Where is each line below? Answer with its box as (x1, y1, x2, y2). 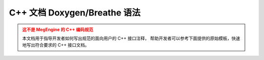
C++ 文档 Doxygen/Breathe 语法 (9, 7, 141, 18)
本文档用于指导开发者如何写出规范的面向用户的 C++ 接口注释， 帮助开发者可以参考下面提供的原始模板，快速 (22, 35, 241, 41)
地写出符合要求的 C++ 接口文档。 (22, 42, 89, 48)
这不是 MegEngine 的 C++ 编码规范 (22, 27, 93, 32)
